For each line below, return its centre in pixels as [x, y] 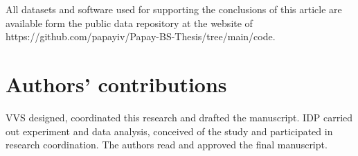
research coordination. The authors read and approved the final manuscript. [167, 145]
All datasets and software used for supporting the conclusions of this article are [174, 9]
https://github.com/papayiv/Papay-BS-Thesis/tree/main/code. [141, 36]
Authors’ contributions [116, 84]
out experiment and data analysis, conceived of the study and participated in [169, 131]
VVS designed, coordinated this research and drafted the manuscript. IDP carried [179, 117]
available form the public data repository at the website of [129, 23]
